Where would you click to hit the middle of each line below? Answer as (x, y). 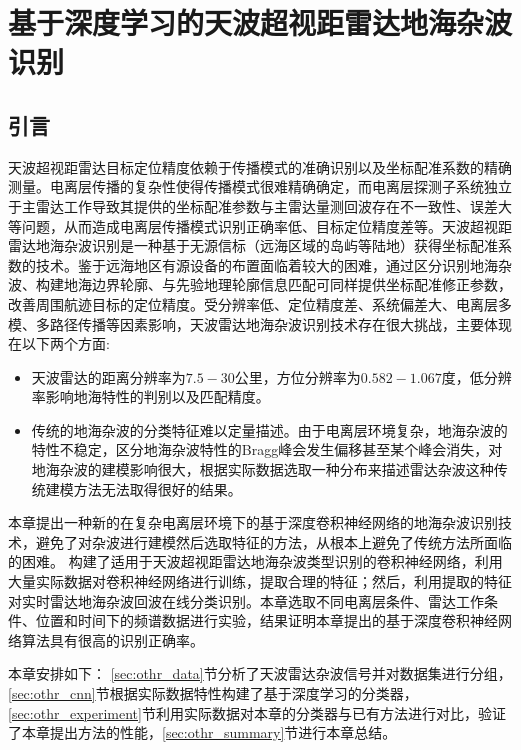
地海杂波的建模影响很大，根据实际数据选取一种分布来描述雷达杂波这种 (262, 469)
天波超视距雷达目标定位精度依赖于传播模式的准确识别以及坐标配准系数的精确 (260, 166)
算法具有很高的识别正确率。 (112, 639)
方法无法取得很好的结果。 (157, 488)
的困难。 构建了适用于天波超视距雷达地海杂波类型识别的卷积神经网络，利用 (255, 561)
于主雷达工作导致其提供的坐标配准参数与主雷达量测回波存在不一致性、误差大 (260, 205)
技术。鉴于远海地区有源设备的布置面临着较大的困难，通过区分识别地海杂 (273, 264)
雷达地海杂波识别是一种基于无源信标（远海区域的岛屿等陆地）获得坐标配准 (253, 245)
